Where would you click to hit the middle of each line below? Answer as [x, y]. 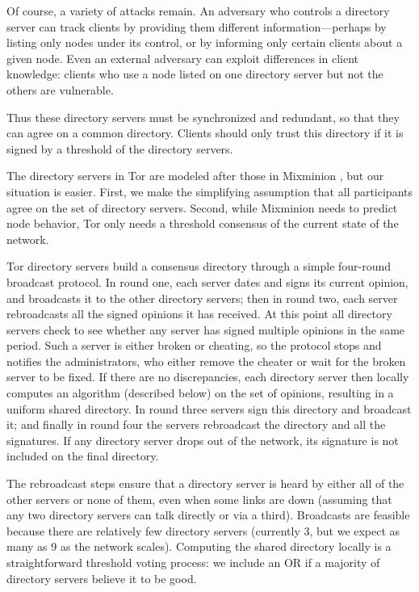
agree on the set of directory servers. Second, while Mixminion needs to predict [202, 207]
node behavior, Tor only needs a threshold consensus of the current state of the [203, 223]
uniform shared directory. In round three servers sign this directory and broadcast [209, 408]
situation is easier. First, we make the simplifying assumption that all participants [209, 191]
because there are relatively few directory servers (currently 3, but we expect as [203, 530]
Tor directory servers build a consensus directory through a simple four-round [199, 266]
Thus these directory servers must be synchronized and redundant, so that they [203, 117]
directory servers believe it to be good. [102, 578]
